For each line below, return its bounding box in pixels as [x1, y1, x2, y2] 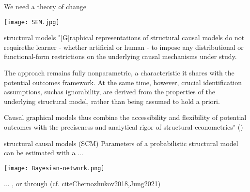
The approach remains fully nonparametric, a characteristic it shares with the [4, 68, 234, 78]
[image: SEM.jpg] [4, 18, 60, 26]
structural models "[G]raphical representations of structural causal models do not [4, 32, 245, 43]
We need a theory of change [4, 1, 86, 11]
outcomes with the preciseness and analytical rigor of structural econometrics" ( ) [4, 122, 243, 132]
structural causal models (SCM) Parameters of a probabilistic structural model [4, 138, 238, 148]
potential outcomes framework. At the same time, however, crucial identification [4, 77, 242, 87]
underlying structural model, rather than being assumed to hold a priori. [4, 96, 220, 106]
